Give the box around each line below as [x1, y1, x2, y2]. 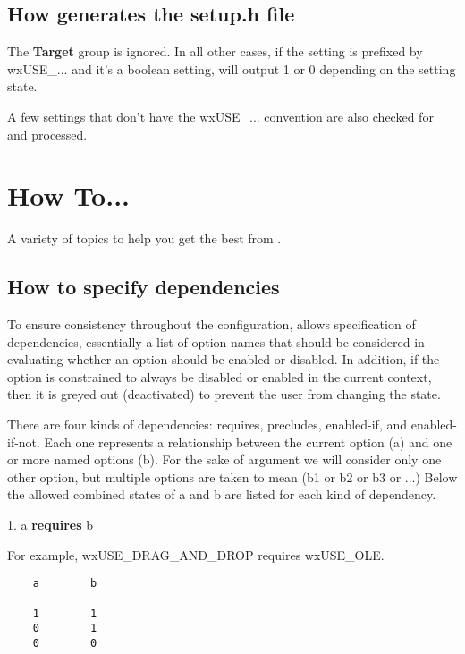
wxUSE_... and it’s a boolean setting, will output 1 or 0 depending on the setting [7, 59, 456, 78]
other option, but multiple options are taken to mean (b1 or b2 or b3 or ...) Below [7, 467, 458, 486]
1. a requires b [7, 515, 93, 534]
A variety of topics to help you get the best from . [7, 229, 282, 248]
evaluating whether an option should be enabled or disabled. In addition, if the [7, 350, 440, 369]
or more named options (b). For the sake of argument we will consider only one [7, 450, 442, 469]
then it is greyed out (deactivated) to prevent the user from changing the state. [7, 385, 441, 403]
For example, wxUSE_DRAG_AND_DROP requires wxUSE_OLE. [7, 545, 385, 564]
